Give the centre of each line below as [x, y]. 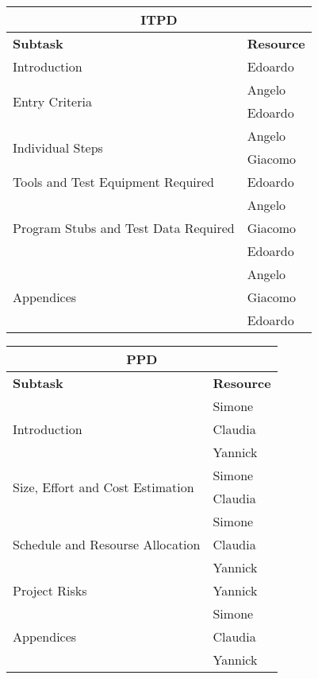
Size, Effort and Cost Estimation [103, 487]
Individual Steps [58, 147]
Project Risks [50, 590]
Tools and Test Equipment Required [114, 182]
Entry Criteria [52, 101]
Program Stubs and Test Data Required [124, 228]
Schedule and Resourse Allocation [107, 544]
